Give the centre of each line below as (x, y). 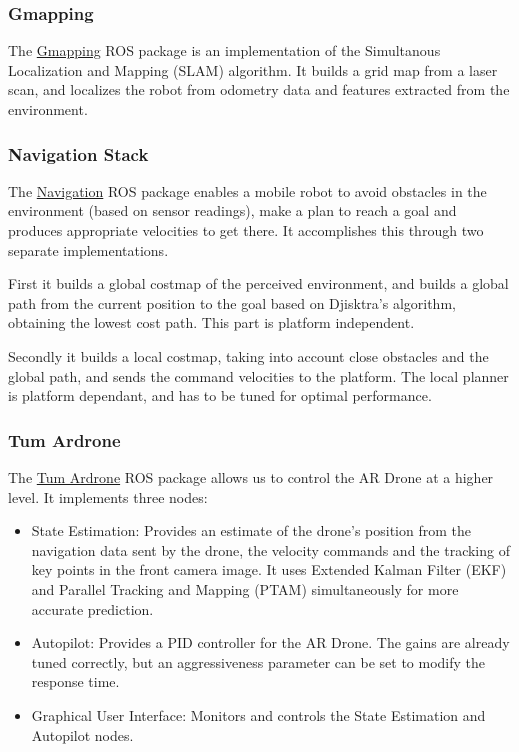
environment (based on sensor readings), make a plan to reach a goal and (232, 210)
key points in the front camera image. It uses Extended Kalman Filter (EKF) (269, 569)
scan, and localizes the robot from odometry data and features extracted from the (259, 89)
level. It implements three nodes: (108, 496)
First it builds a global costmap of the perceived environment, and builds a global (258, 283)
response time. (75, 681)
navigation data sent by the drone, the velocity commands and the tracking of (270, 549)
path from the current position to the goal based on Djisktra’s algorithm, (232, 302)
